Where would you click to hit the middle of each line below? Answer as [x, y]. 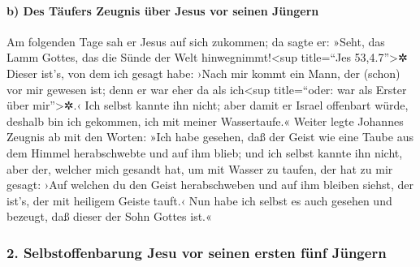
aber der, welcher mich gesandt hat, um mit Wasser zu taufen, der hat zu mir [200, 168]
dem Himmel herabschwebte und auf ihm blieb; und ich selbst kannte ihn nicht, [205, 152]
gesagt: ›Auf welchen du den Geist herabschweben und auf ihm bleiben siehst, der [210, 185]
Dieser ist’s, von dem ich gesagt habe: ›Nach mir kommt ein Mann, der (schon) [204, 73]
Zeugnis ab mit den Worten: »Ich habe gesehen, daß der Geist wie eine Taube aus [210, 137]
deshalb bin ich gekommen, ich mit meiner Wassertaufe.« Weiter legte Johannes [205, 121]
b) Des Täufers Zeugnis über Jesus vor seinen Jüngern [163, 10]
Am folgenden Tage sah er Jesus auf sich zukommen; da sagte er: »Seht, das [196, 41]
